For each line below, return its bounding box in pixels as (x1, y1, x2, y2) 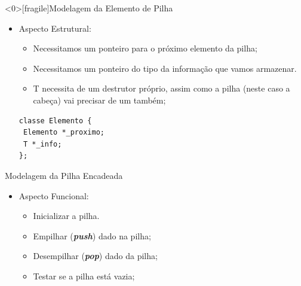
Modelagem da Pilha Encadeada (5, 169, 123, 181)
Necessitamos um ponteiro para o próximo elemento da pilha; (33, 42, 257, 54)
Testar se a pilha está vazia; (33, 269, 135, 282)
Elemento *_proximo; (23, 128, 105, 137)
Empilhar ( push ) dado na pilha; (33, 229, 151, 242)
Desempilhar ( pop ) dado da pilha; (33, 250, 158, 262)
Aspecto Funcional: (19, 189, 89, 202)
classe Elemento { (19, 116, 92, 125)
